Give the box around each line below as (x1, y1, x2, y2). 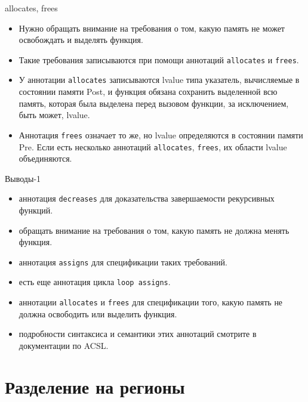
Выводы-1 (5, 172, 41, 184)
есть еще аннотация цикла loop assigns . (19, 276, 171, 288)
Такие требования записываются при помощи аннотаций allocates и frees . (19, 53, 299, 66)
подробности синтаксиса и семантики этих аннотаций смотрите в (19, 327, 257, 340)
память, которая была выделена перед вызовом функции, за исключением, (19, 97, 289, 109)
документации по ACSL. (19, 339, 109, 351)
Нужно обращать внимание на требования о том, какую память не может (19, 21, 285, 34)
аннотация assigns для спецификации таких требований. (19, 255, 227, 268)
